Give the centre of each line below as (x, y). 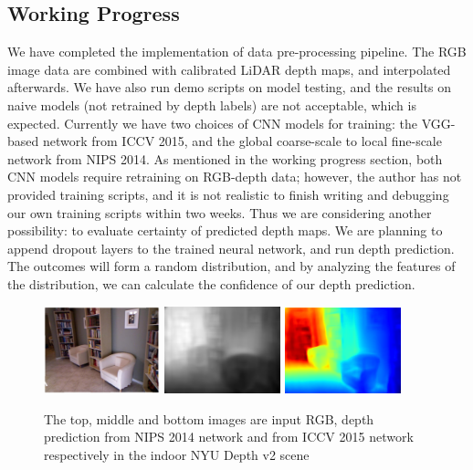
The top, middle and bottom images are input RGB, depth (209, 418)
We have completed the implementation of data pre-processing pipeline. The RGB (237, 52)
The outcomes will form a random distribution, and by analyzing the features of (231, 266)
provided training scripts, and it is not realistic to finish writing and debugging (228, 194)
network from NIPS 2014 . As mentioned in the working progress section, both (225, 158)
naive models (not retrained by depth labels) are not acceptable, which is (212, 104)
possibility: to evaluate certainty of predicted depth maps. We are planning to (225, 230)
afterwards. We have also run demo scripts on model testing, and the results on (230, 87)
